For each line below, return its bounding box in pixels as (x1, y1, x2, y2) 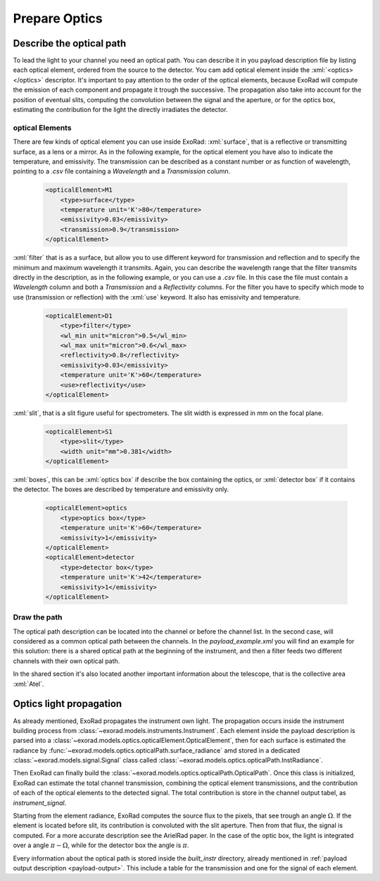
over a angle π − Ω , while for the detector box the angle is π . (13, 841, 189, 849)
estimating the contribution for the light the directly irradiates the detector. (13, 106, 228, 114)
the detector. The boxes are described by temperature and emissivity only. (13, 485, 229, 493)
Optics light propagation (13, 698, 122, 710)
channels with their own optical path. (13, 656, 120, 665)
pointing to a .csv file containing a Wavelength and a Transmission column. (13, 167, 231, 175)
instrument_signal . (13, 799, 67, 807)
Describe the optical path (13, 37, 127, 49)
